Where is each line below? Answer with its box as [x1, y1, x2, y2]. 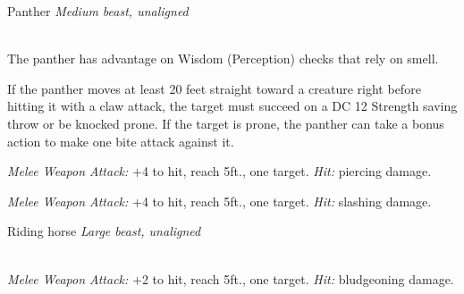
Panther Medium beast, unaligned [7, 2, 189, 20]
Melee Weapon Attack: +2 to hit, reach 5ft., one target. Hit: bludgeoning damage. [7, 269, 454, 288]
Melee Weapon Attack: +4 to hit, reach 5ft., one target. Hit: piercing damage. [7, 162, 432, 181]
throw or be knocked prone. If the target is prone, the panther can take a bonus [7, 113, 444, 132]
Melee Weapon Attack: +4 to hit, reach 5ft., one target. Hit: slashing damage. [7, 191, 432, 210]
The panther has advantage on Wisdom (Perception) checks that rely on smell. [7, 49, 439, 68]
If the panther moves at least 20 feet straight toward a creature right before [7, 79, 421, 97]
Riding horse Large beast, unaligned [7, 222, 201, 240]
